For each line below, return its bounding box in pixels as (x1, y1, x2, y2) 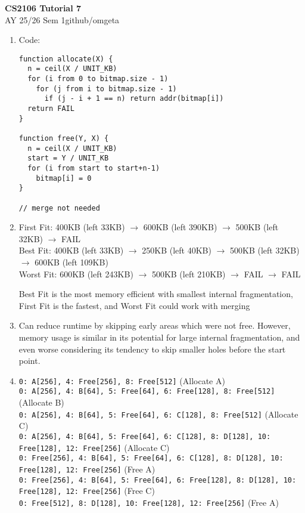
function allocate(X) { (18, 54, 113, 63)
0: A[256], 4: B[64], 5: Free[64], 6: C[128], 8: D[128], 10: (18, 432, 271, 441)
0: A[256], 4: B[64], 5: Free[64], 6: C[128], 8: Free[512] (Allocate (18, 407, 298, 420)
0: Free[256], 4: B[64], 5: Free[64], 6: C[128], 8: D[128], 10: (18, 454, 284, 463)
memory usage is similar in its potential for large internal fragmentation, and (18, 331, 300, 344)
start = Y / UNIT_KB (27, 154, 109, 163)
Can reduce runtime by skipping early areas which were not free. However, (18, 319, 291, 332)
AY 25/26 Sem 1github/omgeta (5, 13, 120, 26)
